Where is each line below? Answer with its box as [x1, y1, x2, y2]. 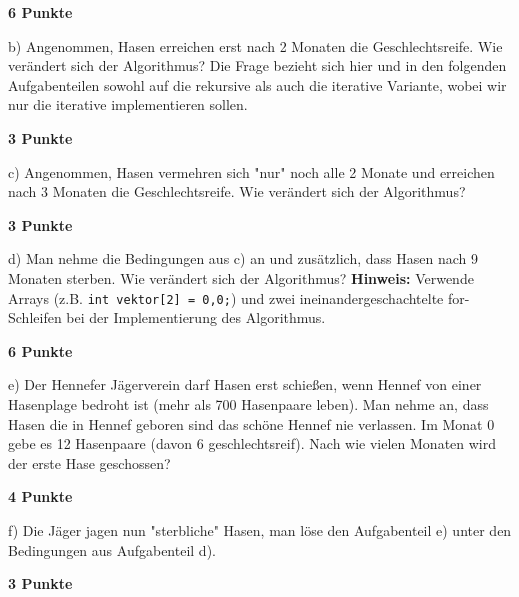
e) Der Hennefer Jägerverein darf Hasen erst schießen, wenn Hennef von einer [8, 374, 482, 395]
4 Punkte [8, 486, 73, 507]
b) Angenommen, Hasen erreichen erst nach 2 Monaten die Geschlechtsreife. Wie [8, 35, 503, 56]
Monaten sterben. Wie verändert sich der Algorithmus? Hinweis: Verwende [8, 267, 474, 288]
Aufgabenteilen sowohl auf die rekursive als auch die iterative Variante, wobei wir [8, 74, 507, 95]
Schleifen [8, 307, 62, 328]
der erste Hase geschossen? [8, 452, 171, 473]
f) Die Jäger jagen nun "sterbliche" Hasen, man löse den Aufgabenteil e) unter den [8, 519, 512, 540]
